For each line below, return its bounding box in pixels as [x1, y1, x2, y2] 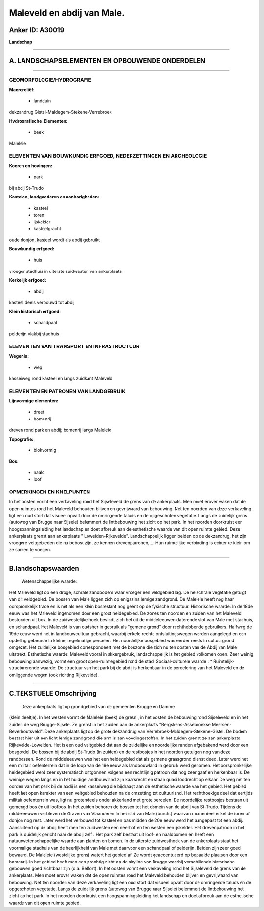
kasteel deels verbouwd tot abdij [9, 299, 75, 305]
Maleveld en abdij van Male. [9, 7, 125, 18]
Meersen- [212, 721, 232, 727]
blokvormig [33, 447, 56, 453]
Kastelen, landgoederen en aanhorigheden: [9, 194, 100, 200]
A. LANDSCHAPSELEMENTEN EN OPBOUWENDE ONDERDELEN [9, 56, 206, 65]
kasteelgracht [33, 226, 61, 232]
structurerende [9, 665, 39, 671]
